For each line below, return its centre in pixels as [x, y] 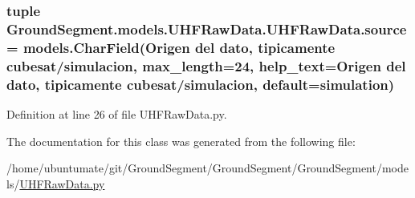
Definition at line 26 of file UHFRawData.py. [117, 113]
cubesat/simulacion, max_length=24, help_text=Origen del [206, 65]
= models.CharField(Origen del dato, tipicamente [171, 47]
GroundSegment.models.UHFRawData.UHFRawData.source [207, 28]
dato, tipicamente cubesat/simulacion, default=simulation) [201, 84]
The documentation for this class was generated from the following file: [181, 141]
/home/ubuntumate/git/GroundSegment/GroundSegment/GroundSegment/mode [207, 168]
